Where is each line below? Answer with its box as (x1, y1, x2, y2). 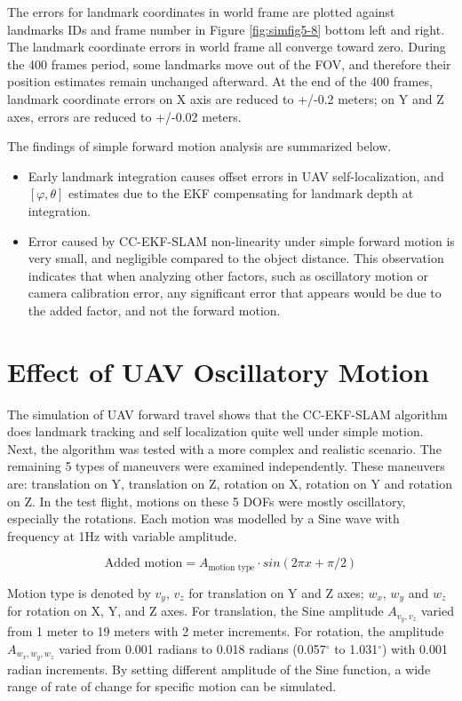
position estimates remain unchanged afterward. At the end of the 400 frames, (7, 72, 433, 91)
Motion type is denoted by (7, 583, 151, 601)
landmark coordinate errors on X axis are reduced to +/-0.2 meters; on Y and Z (7, 89, 444, 108)
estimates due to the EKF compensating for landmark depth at (68, 184, 414, 203)
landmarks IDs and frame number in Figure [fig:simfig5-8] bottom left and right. (7, 20, 445, 38)
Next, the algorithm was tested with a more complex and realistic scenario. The (7, 439, 442, 458)
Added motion (104, 557, 183, 570)
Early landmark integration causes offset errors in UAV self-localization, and (28, 166, 444, 185)
